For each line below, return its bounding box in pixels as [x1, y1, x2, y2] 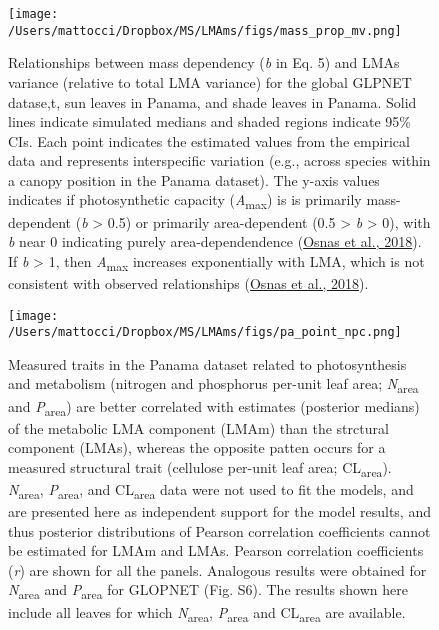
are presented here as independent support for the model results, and [8, 501, 431, 522]
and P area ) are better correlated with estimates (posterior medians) [8, 395, 420, 419]
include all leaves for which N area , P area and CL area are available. [8, 601, 406, 625]
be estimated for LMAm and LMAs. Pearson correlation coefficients [8, 540, 424, 561]
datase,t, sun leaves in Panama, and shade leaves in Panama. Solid [8, 91, 417, 112]
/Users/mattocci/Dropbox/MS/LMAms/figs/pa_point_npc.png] [8, 325, 402, 340]
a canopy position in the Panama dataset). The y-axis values [8, 169, 380, 190]
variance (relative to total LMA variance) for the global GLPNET [8, 71, 412, 92]
